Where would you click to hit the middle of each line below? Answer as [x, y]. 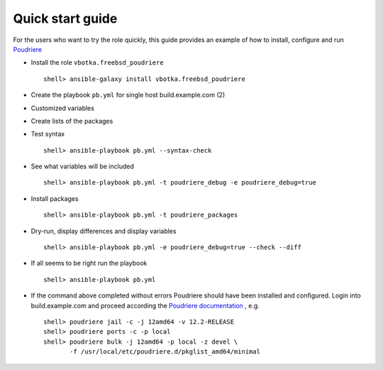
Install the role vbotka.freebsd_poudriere [97, 62]
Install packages [55, 198]
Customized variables [63, 108]
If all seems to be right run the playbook [89, 263]
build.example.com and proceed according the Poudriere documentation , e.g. [145, 305]
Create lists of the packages [72, 121]
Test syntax [48, 134]
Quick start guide [65, 18]
